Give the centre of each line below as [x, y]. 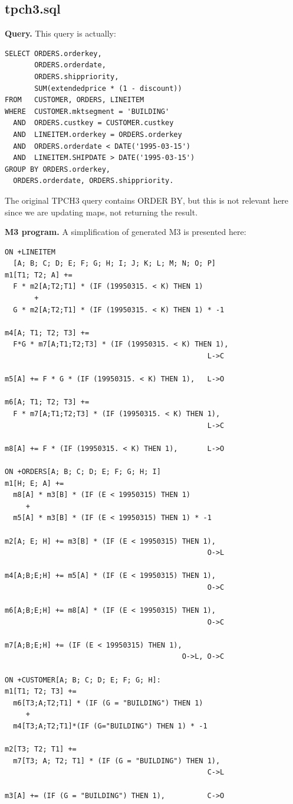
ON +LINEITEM [30, 252]
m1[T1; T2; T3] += [41, 692]
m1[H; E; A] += [34, 483]
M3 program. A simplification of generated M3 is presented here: [126, 232]
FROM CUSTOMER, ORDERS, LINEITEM [75, 100]
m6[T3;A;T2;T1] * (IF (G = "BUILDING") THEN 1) [108, 703]
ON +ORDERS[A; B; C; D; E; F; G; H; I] [83, 471]
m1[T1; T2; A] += [39, 275]
